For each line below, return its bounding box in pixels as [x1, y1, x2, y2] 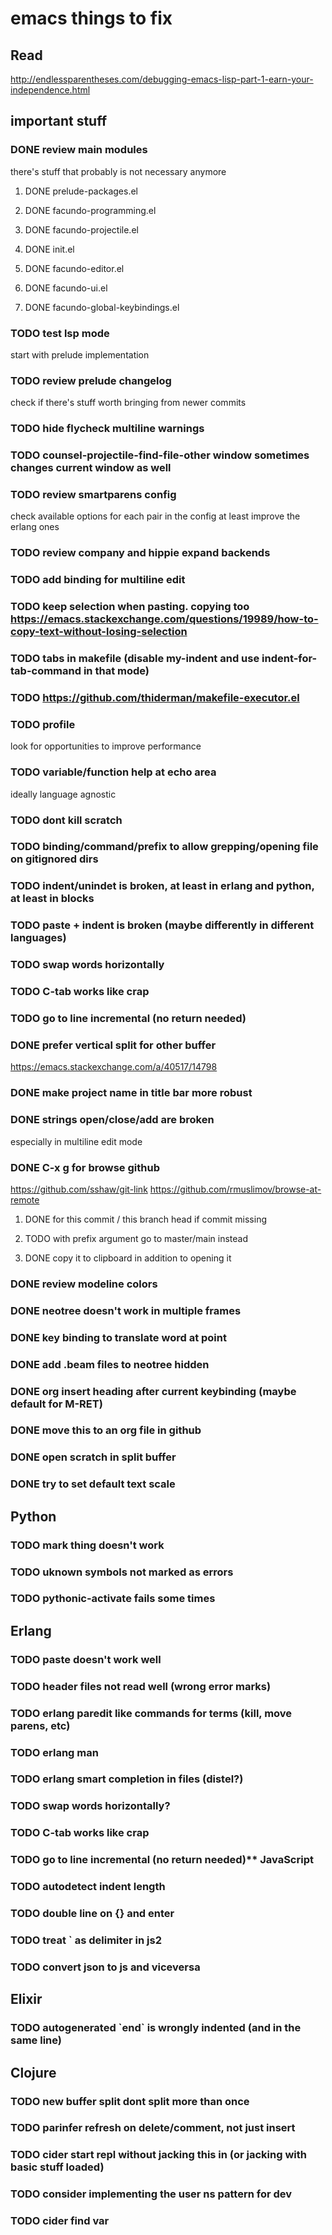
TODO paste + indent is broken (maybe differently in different [10, 918, 315, 932]
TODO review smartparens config [10, 488, 177, 502]
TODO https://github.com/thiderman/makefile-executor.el [10, 691, 300, 705]
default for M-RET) [10, 1397, 103, 1411]
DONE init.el [24, 243, 75, 255]
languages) [10, 931, 67, 945]
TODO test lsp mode [10, 326, 110, 340]
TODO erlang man [10, 1745, 99, 1759]
